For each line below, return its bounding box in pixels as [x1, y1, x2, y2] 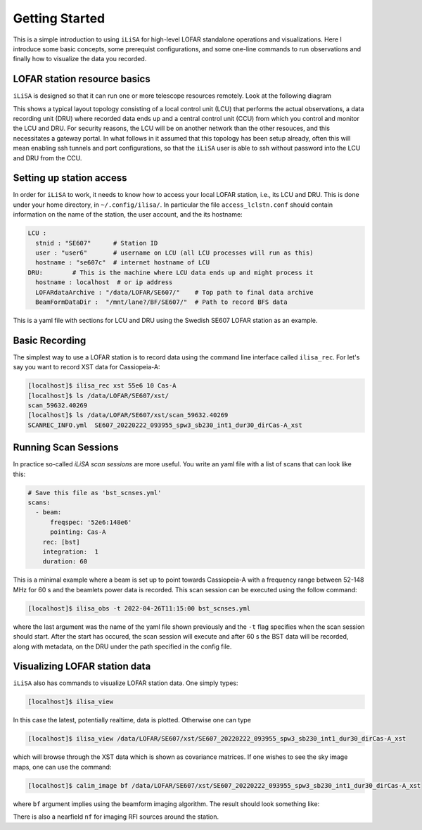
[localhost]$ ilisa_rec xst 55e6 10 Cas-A [27, 382, 177, 390]
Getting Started [13, 11, 105, 26]
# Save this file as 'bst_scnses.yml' [27, 489, 162, 497]
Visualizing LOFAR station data [13, 660, 151, 672]
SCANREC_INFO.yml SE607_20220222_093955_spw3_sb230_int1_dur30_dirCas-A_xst [27, 421, 302, 429]
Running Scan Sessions [13, 442, 119, 454]
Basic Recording [13, 334, 87, 346]
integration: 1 [42, 548, 98, 556]
